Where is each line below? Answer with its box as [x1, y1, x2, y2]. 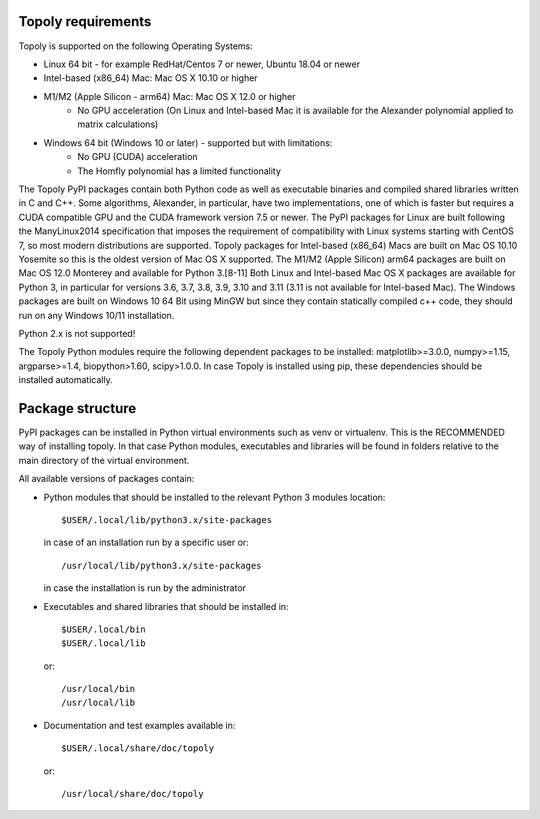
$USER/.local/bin [61, 623, 146, 635]
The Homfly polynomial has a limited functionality [77, 165, 282, 177]
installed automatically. [18, 374, 114, 386]
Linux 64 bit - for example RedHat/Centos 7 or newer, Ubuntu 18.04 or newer [43, 58, 360, 70]
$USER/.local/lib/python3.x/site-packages [61, 514, 273, 525]
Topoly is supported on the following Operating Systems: [18, 40, 254, 52]
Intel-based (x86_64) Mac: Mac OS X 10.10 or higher [43, 72, 259, 84]
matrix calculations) [77, 118, 159, 130]
